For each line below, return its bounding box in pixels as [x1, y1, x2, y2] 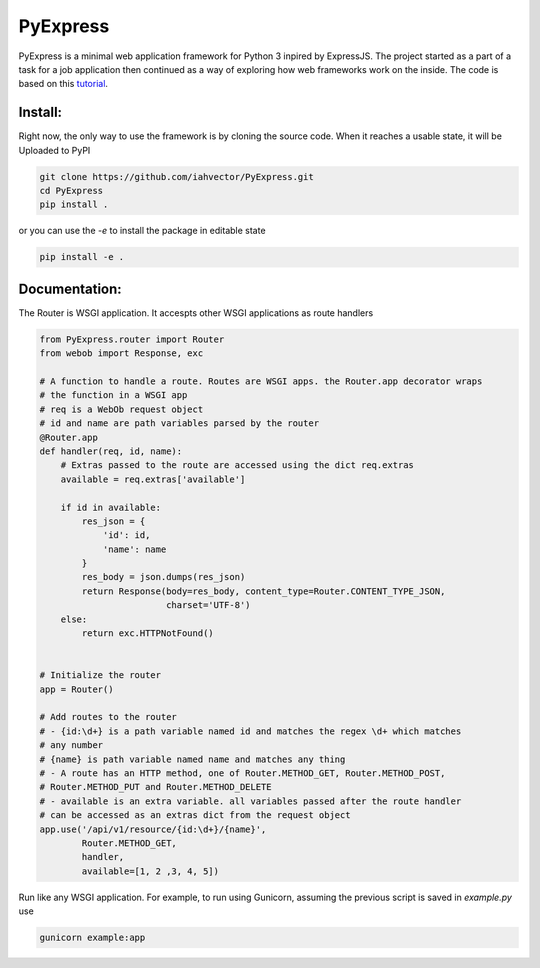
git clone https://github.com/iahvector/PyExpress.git [39, 171, 314, 182]
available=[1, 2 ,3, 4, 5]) [81, 865, 220, 877]
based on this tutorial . [18, 78, 109, 90]
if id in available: [60, 501, 162, 513]
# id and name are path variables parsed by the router [39, 418, 320, 429]
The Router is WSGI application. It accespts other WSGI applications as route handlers [18, 306, 374, 319]
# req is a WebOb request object [39, 403, 204, 415]
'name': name [102, 543, 167, 555]
